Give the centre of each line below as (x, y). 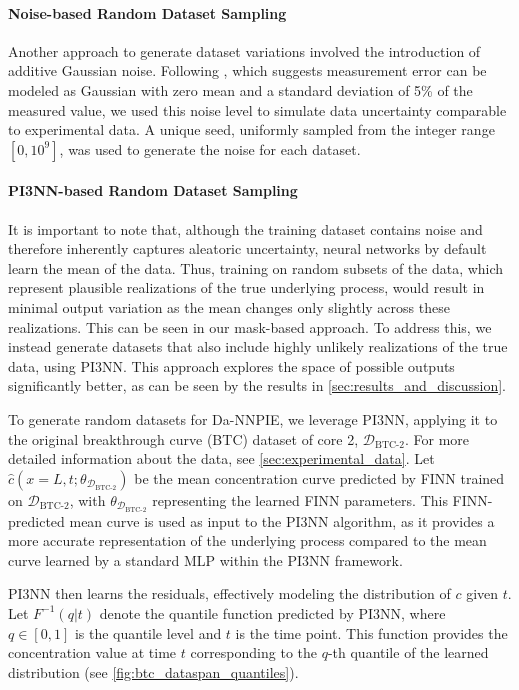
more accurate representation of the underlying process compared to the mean (247, 540)
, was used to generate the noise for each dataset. (210, 148)
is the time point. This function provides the (371, 632)
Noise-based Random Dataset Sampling (147, 12)
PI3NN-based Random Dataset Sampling (153, 190)
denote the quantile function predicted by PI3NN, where (272, 612)
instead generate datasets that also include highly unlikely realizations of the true (258, 346)
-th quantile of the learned (408, 652)
